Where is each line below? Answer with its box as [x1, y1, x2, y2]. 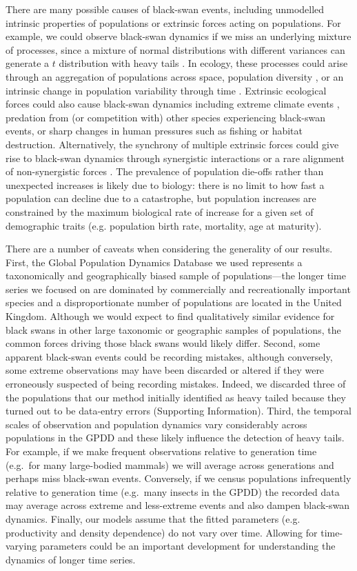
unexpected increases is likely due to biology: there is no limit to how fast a [6, 177, 325, 192]
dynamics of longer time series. [6, 552, 136, 566]
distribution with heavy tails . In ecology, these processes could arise [59, 56, 348, 70]
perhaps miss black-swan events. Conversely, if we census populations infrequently [6, 471, 351, 485]
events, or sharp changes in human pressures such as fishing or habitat [6, 123, 303, 138]
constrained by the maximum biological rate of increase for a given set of [6, 204, 314, 219]
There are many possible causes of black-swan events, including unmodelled [6, 2, 325, 16]
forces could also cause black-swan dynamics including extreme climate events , [6, 97, 340, 111]
